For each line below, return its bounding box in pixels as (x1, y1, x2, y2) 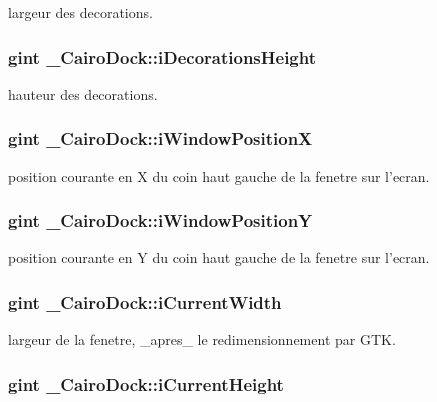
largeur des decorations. (8, 2, 153, 22)
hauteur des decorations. (8, 83, 158, 104)
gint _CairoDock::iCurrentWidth (8, 289, 282, 314)
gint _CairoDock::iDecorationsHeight (8, 44, 317, 69)
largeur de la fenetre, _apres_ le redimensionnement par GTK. (8, 329, 396, 350)
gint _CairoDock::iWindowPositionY (8, 208, 313, 233)
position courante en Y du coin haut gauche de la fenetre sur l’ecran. (8, 247, 430, 268)
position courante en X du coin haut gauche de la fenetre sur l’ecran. (8, 165, 430, 186)
